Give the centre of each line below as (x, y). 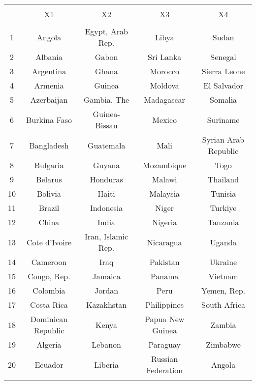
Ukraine (223, 262)
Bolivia (49, 193)
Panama (164, 276)
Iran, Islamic (107, 236)
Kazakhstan (106, 305)
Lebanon (106, 344)
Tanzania (223, 222)
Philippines (165, 305)
